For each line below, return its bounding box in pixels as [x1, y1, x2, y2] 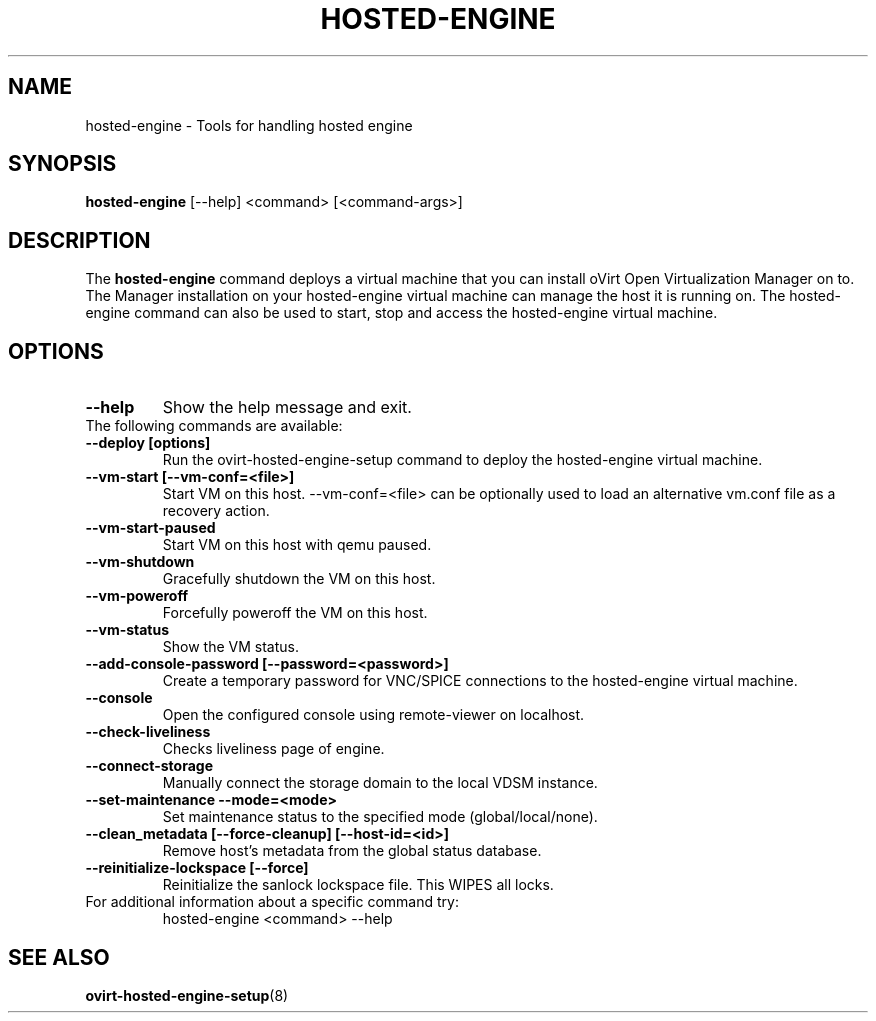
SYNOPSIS [8, 151, 117, 177]
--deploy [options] [85, 434, 211, 452]
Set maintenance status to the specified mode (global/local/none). [162, 808, 598, 826]
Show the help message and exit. [162, 397, 412, 418]
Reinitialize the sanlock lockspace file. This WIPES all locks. [162, 876, 554, 894]
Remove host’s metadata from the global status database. [162, 842, 542, 860]
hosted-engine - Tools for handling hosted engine [85, 116, 413, 134]
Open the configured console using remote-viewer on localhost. [162, 706, 585, 724]
